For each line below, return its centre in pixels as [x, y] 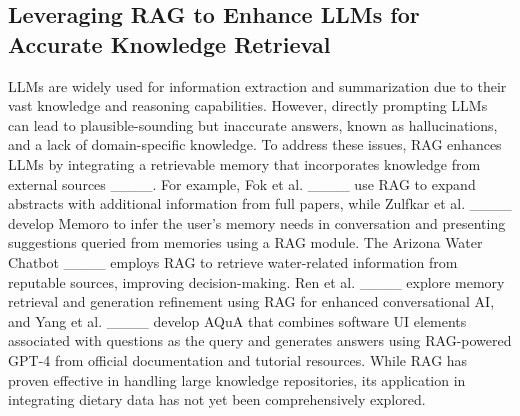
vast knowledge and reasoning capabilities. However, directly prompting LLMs [248, 105]
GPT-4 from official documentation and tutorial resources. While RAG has [238, 359]
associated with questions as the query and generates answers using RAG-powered [260, 340]
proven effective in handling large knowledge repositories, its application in [237, 379]
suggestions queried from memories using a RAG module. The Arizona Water [245, 242]
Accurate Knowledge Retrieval [169, 43]
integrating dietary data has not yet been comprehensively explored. [217, 399]
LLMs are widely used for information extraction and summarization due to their [257, 85]
